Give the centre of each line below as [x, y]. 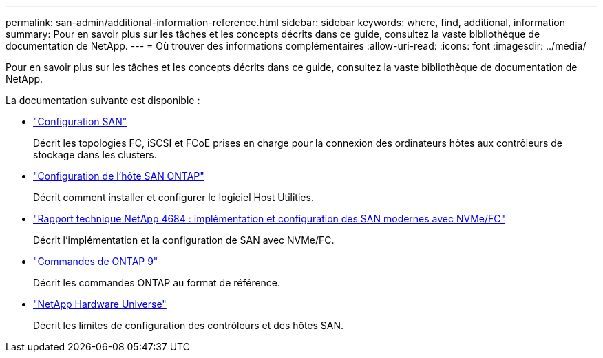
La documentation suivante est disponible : [103, 100]
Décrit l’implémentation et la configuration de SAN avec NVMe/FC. [184, 240]
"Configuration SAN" [80, 122]
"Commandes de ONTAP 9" [96, 261]
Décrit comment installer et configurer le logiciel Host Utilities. [173, 197]
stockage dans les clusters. [95, 155]
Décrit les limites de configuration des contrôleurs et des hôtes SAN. [189, 325]
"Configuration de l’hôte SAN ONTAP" [119, 176]
